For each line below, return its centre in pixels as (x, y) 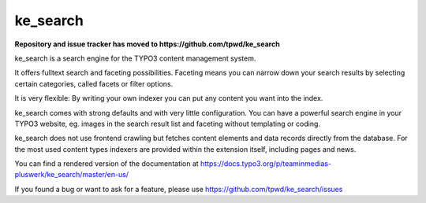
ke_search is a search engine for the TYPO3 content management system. (135, 58)
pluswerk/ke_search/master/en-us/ (72, 175)
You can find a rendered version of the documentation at (106, 164)
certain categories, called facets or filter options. (94, 83)
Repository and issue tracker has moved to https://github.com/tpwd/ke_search (147, 44)
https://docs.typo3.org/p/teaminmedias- (265, 164)
